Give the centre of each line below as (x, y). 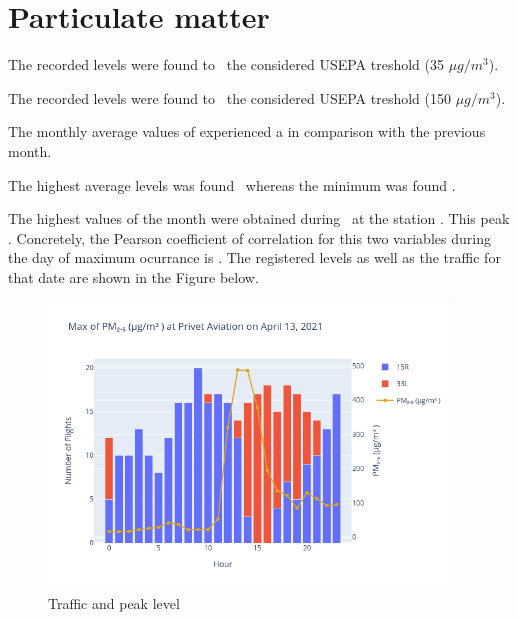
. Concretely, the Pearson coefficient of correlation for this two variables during (249, 237)
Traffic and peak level (114, 602)
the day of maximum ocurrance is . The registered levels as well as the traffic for (254, 257)
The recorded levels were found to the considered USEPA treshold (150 (229, 97)
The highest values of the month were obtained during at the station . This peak (259, 218)
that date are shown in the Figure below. (133, 276)
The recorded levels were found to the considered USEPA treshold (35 (226, 64)
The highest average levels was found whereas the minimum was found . (232, 184)
